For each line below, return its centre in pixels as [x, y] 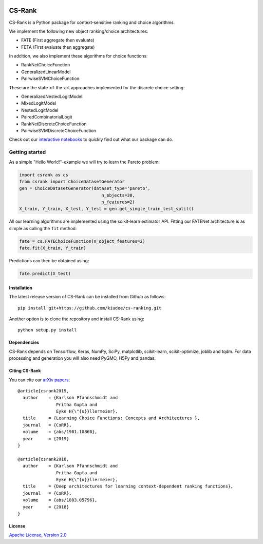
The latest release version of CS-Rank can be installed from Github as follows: [87, 297]
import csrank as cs [44, 175]
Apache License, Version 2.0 [38, 535]
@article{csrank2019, [43, 391]
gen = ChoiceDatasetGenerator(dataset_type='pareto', [85, 188]
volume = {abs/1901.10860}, [60, 432]
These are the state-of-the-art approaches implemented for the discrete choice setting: [97, 87]
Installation [21, 288]
